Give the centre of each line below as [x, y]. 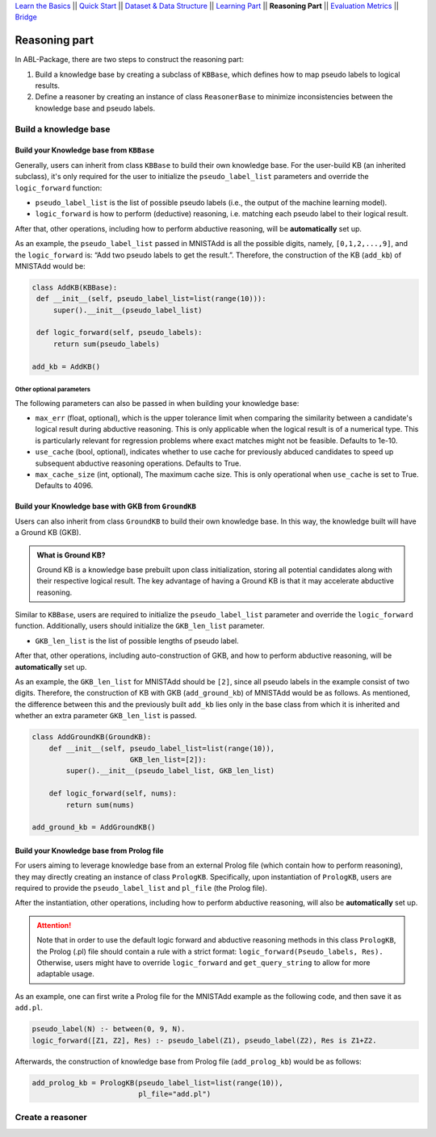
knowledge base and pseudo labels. [95, 108]
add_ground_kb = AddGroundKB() [94, 828]
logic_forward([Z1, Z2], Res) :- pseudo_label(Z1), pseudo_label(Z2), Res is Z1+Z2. [204, 1040]
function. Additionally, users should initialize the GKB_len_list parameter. [140, 626]
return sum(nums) [100, 805]
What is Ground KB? [71, 555]
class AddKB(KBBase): [75, 287]
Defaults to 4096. [64, 486]
